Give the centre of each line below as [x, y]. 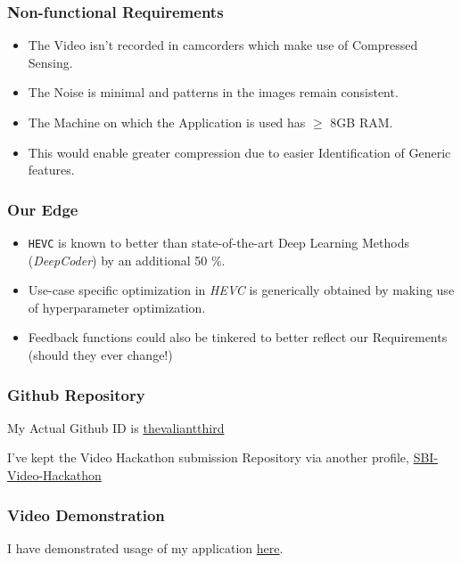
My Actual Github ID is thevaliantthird [116, 427]
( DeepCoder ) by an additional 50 [118, 260]
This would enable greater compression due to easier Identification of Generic [239, 152]
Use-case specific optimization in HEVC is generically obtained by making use [241, 290]
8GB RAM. [362, 122]
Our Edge [43, 209]
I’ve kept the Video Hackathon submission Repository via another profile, [208, 457]
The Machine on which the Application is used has [167, 122]
